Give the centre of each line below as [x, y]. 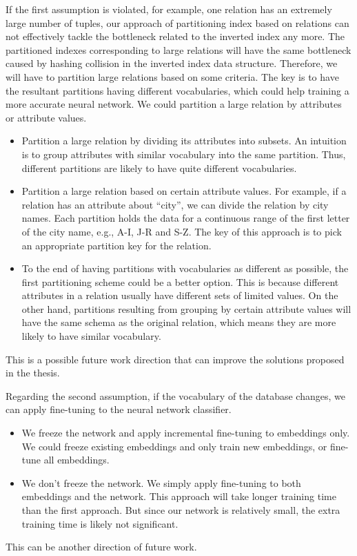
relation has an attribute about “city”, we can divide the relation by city [175, 204]
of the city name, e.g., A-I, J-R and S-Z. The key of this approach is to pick [182, 231]
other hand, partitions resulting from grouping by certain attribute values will [186, 308]
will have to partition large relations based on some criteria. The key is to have [172, 76]
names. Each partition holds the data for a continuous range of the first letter [186, 218]
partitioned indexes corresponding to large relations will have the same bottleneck [178, 49]
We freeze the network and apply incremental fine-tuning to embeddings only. [186, 433]
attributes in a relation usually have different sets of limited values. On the [180, 295]
